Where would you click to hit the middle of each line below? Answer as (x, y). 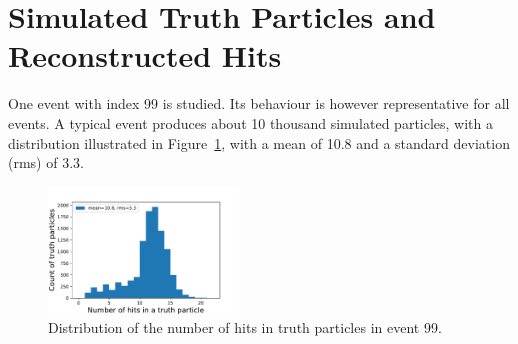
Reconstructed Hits (145, 55)
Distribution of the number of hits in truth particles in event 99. (245, 327)
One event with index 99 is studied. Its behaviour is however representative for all (259, 103)
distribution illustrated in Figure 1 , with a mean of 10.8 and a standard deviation (259, 142)
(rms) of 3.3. (46, 162)
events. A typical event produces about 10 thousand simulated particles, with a (251, 122)
